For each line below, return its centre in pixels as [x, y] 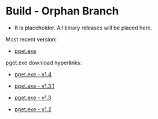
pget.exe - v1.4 [33, 74]
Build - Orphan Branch [62, 11]
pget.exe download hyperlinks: [44, 63]
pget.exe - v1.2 [33, 109]
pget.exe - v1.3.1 [34, 86]
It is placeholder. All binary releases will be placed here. [83, 28]
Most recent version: [31, 39]
